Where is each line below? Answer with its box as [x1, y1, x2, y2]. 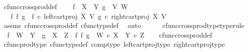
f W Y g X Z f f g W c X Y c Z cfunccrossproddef [7, 29, 212, 39]
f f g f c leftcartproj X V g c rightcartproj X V [10, 11, 167, 21]
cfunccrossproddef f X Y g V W [3, 1, 128, 11]
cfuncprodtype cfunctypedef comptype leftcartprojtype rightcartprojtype [3, 39, 225, 49]
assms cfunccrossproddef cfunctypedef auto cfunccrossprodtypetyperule [3, 20, 245, 30]
